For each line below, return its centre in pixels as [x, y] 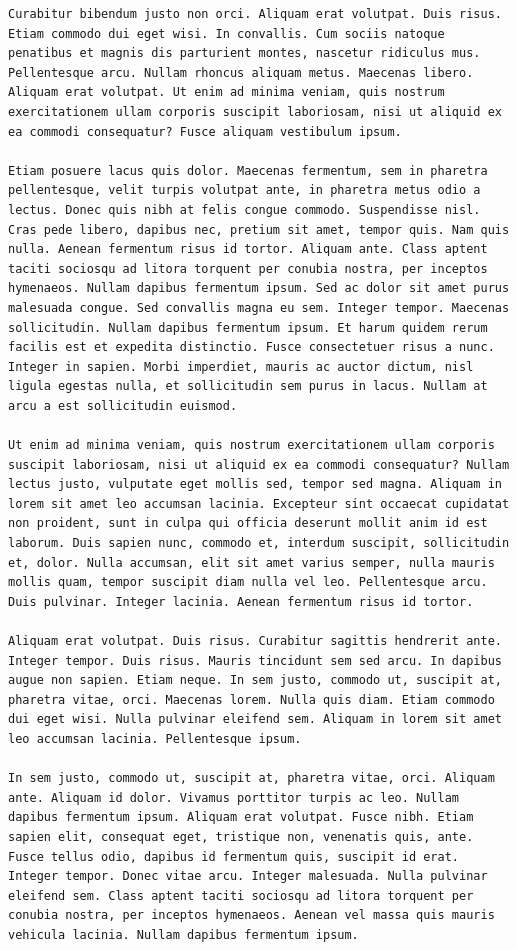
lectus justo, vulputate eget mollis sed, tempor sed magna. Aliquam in [255, 484]
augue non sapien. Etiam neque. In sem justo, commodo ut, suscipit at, [255, 680]
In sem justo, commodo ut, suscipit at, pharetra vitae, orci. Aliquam [251, 778]
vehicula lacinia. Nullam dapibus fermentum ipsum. [183, 934]
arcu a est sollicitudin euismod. [123, 405]
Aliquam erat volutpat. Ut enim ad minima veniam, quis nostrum [226, 92]
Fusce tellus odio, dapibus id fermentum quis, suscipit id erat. [234, 856]
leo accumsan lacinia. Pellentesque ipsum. [155, 738]
